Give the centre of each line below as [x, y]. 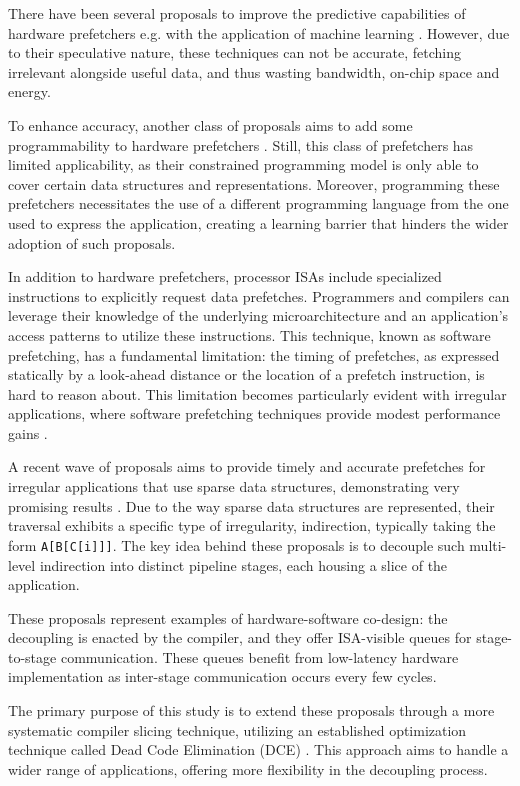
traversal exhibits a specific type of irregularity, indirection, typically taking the [252, 525]
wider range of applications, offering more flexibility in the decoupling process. [248, 768]
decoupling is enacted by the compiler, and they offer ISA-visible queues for [240, 637]
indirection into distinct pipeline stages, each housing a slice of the [243, 564]
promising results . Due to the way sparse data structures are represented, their [251, 505]
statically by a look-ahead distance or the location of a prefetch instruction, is [246, 374]
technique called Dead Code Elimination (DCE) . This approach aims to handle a [258, 749]
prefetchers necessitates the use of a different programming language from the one [258, 203]
